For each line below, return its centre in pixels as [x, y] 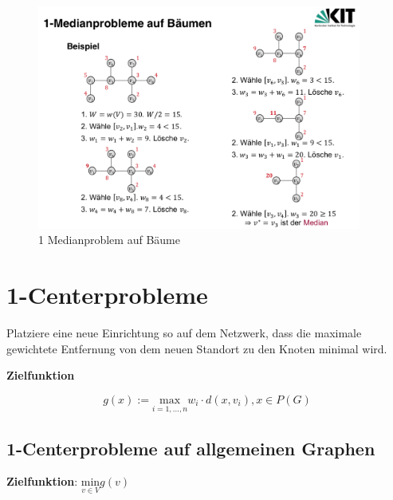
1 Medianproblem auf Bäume [109, 240]
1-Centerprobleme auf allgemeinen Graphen [191, 448]
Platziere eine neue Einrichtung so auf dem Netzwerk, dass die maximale [184, 333]
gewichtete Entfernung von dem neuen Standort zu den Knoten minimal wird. [197, 348]
